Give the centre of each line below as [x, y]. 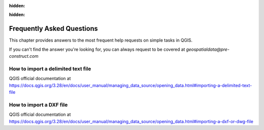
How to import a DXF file [38, 105]
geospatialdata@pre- [208, 49]
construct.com [24, 56]
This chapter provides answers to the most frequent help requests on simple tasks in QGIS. [101, 40]
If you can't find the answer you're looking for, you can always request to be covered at [97, 49]
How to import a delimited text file [50, 68]
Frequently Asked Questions [54, 29]
